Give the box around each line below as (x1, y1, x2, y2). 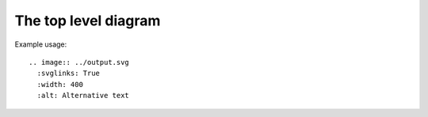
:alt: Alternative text (36, 91, 130, 100)
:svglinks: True (36, 69, 101, 78)
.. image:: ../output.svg (29, 58, 130, 66)
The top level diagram (14, 12, 161, 29)
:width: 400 (36, 80, 83, 89)
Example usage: (14, 40, 67, 49)
